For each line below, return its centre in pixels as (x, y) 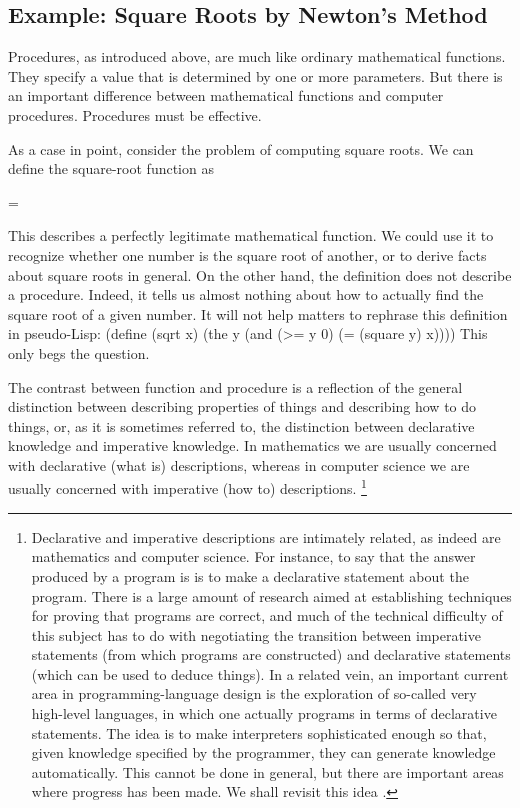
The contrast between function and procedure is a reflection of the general (235, 386)
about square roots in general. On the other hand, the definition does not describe (260, 274)
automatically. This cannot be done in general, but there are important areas (267, 771)
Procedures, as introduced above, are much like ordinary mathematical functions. (257, 56)
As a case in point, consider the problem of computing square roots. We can (241, 148)
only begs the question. (79, 352)
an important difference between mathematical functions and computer (226, 95)
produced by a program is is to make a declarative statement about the (250, 575)
